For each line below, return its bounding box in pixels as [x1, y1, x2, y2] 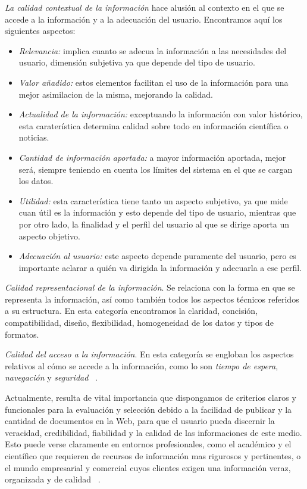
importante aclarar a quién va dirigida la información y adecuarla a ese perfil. [18, 261, 302, 273]
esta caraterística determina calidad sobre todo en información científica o [18, 119, 289, 132]
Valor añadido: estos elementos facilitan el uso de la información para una [18, 76, 289, 88]
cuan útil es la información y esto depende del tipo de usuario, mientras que [18, 206, 296, 219]
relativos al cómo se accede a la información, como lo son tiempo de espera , [5, 359, 278, 372]
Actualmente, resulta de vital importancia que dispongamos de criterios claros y [5, 391, 296, 404]
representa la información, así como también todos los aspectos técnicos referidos [5, 292, 299, 305]
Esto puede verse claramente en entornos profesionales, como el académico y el [5, 438, 292, 450]
